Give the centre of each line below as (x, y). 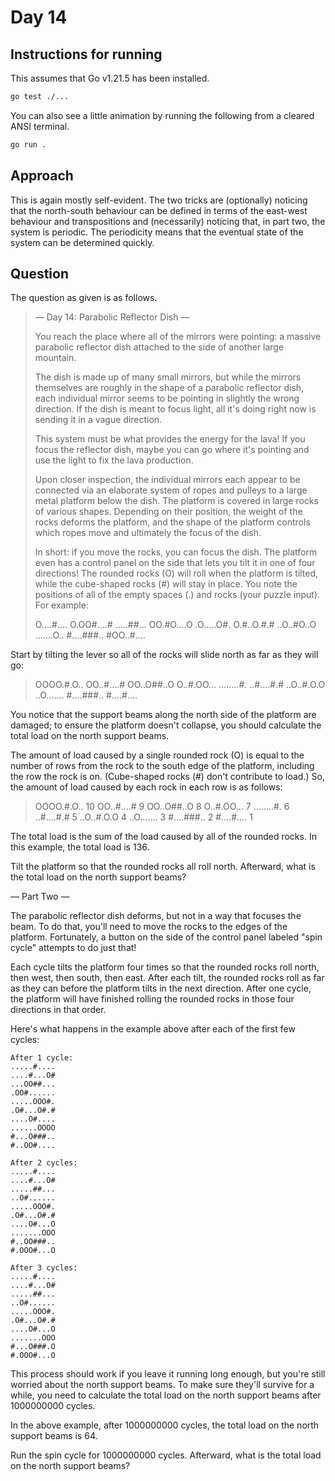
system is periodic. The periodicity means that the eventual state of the (157, 232)
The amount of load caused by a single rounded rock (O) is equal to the (157, 755)
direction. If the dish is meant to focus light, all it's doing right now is (175, 409)
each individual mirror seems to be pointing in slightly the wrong (167, 398)
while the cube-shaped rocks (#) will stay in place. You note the (166, 584)
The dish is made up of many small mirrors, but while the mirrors (168, 377)
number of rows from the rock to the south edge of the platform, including (162, 766)
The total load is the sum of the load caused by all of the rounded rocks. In (163, 837)
